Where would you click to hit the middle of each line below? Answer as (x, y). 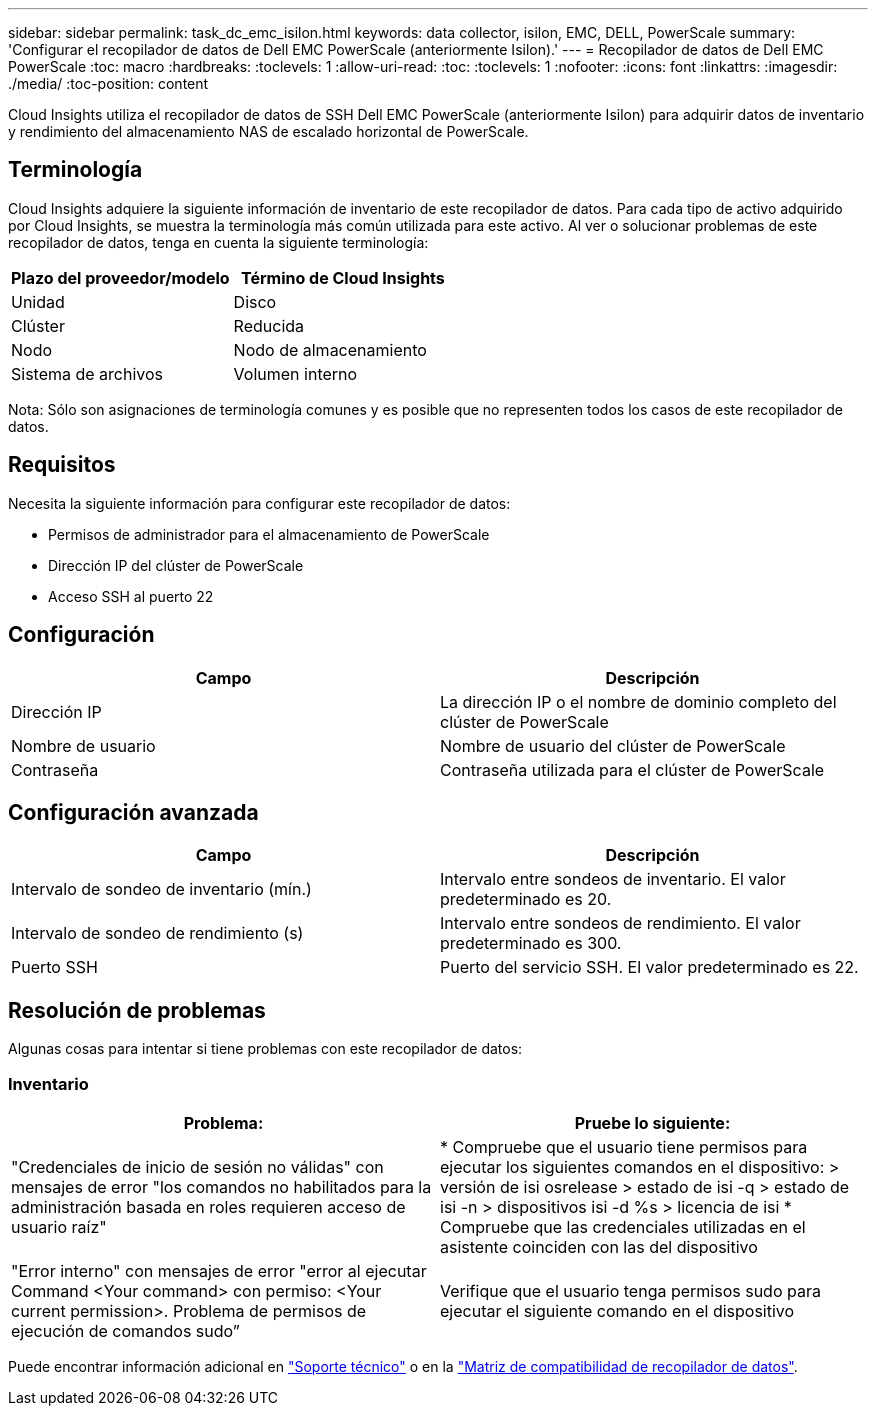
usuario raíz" (59, 1226)
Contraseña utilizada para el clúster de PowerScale (632, 769)
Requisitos (62, 465)
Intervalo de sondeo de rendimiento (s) (157, 933)
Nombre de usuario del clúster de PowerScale (613, 745)
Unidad (38, 301)
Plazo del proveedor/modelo (120, 277)
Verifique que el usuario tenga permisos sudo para (630, 1290)
